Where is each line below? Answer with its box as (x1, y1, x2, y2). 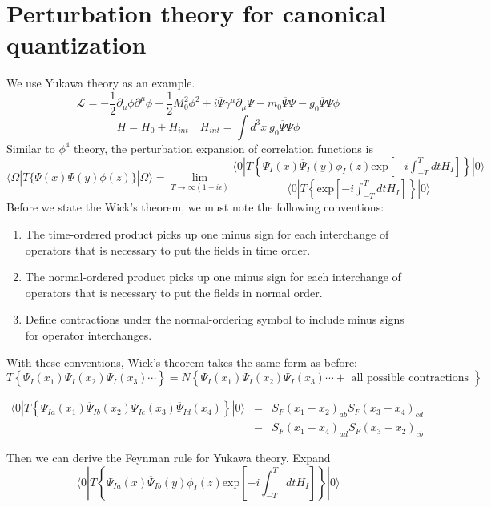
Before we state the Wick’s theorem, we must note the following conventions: (6, 199, 384, 215)
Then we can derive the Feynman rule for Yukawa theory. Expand (6, 449, 331, 466)
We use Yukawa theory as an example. (6, 74, 195, 91)
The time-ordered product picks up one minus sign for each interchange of (25, 226, 389, 243)
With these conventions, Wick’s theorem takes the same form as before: (6, 353, 358, 370)
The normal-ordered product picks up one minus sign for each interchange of (25, 268, 401, 285)
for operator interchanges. (25, 327, 152, 343)
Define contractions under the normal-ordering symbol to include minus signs (25, 311, 404, 328)
